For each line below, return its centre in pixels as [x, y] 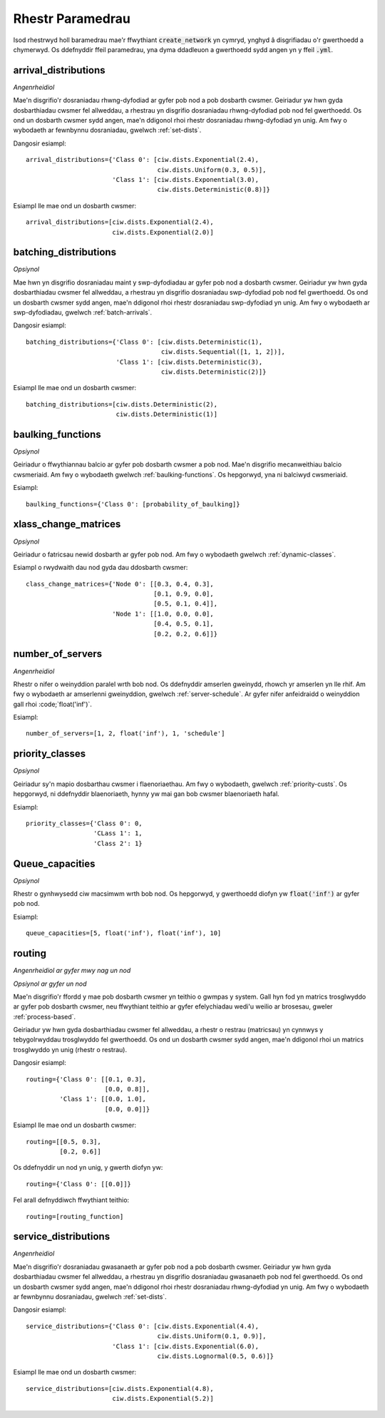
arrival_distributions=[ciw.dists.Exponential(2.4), [120, 222]
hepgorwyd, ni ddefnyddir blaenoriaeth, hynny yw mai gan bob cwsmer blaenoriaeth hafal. [146, 794]
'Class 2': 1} [118, 843]
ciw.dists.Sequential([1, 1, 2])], [223, 352]
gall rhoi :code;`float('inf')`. [53, 704]
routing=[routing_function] [75, 1216]
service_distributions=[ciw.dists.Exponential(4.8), [120, 1388]
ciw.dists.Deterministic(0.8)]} [214, 190]
